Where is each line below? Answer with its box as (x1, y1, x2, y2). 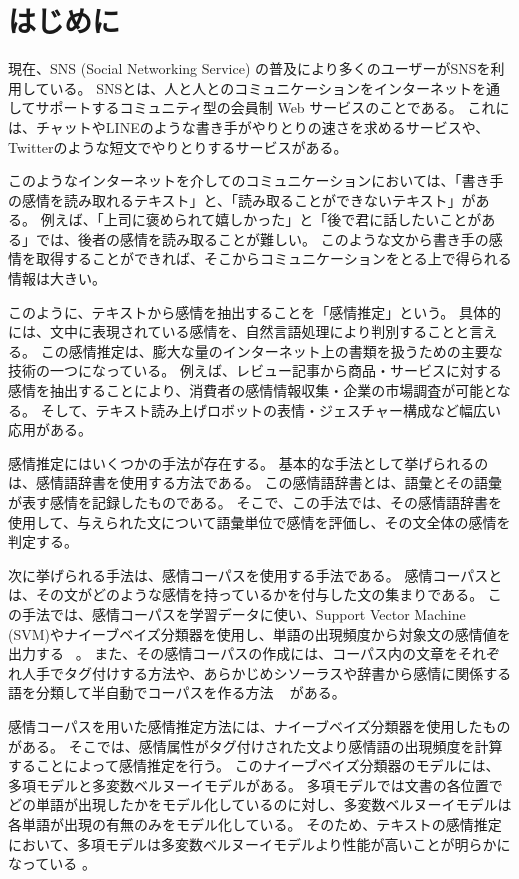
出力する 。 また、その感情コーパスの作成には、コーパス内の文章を (8, 643, 459, 664)
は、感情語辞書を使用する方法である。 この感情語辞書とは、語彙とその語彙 (8, 472, 503, 493)
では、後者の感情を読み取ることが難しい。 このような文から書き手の (35, 228, 489, 249)
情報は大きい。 (8, 268, 106, 289)
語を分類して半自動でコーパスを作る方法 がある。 (8, 682, 346, 703)
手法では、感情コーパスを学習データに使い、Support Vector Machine (21, 603, 466, 624)
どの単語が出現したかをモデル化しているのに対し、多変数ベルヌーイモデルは (8, 794, 512, 815)
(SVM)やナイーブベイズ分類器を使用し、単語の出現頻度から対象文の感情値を (8, 623, 511, 644)
